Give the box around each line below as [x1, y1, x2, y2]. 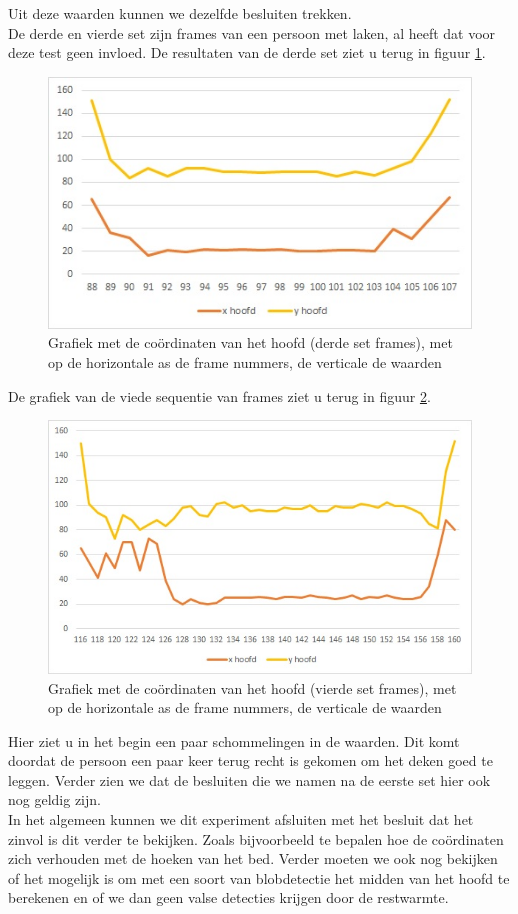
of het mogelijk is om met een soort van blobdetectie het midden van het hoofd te [8, 867, 510, 888]
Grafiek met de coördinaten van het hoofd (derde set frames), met [48, 332, 453, 353]
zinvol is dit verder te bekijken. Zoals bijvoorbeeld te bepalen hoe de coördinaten [8, 828, 504, 849]
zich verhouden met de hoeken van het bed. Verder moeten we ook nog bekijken [8, 848, 498, 869]
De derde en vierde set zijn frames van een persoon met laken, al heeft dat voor [8, 22, 496, 43]
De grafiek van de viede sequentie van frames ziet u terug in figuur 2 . [8, 385, 431, 406]
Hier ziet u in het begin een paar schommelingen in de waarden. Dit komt [8, 730, 460, 751]
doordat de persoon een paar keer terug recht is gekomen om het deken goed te [8, 750, 493, 771]
